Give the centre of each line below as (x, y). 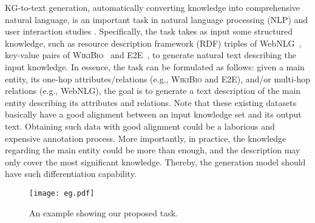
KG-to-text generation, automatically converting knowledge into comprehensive (153, 7)
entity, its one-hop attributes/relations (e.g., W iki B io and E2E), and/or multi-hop (158, 78)
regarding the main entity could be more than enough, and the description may (153, 150)
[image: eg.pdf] (62, 193)
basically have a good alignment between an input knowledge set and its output (153, 114)
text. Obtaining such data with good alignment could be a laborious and (140, 126)
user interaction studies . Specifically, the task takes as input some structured (149, 31)
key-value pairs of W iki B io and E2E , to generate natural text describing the (151, 55)
